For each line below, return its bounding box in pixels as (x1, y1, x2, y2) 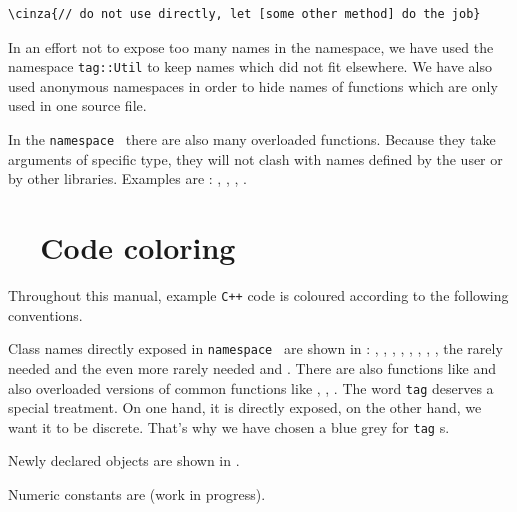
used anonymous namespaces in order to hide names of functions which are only (8, 75, 498, 96)
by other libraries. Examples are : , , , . (8, 168, 247, 189)
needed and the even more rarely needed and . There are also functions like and (8, 357, 496, 378)
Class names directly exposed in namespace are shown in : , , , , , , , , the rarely (8, 338, 503, 359)
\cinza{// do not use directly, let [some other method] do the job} (8, 7, 481, 21)
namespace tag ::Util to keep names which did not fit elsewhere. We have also (8, 56, 492, 77)
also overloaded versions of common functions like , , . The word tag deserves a (8, 377, 494, 398)
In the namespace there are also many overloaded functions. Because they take (8, 129, 496, 150)
